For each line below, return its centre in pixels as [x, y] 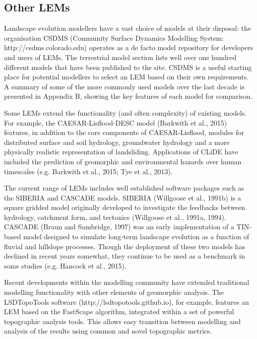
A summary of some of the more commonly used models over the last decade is [124, 86]
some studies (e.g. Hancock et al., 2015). [65, 265]
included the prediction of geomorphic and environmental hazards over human [123, 161]
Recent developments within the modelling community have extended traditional [127, 282]
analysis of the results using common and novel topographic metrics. [108, 331]
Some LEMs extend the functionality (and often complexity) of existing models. [126, 112]
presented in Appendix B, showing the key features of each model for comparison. [128, 96]
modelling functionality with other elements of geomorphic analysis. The [114, 292]
